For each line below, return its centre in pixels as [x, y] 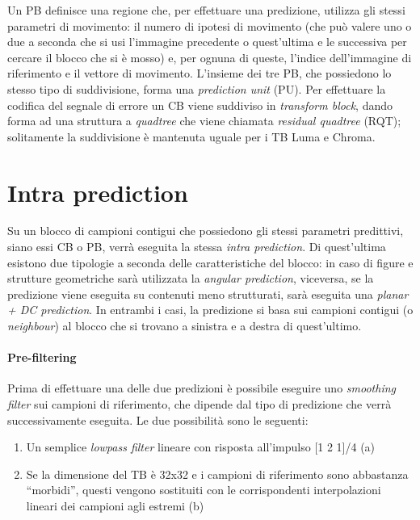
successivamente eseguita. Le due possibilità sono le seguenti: [158, 419]
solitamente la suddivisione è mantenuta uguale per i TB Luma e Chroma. [191, 136]
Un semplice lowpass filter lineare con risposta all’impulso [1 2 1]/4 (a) [201, 447]
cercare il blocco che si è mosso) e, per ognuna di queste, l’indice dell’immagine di [210, 57]
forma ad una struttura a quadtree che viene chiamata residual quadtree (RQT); [204, 121]
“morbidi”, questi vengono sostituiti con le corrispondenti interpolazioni [204, 490]
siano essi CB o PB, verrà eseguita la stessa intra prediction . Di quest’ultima [197, 247]
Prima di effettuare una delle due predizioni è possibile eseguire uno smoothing [202, 388]
